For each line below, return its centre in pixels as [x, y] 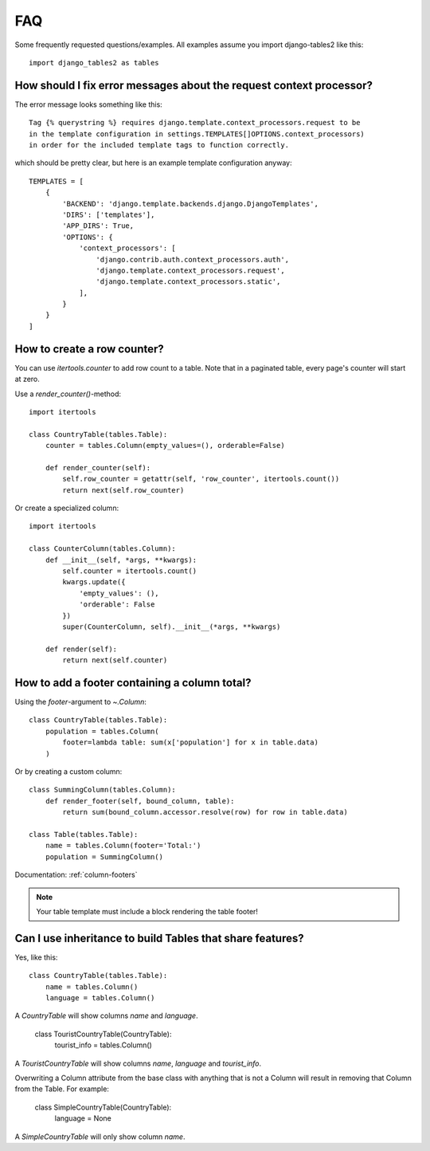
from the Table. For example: [62, 1089]
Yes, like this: [36, 957]
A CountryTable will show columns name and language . [106, 1015]
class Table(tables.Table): [84, 834]
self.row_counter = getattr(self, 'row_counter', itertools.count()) [201, 479]
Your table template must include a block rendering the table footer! [147, 911]
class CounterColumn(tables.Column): [103, 549]
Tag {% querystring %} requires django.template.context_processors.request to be [195, 123]
